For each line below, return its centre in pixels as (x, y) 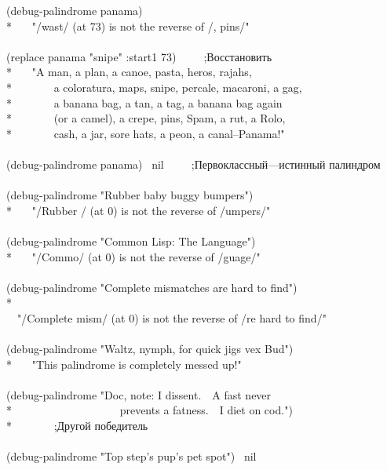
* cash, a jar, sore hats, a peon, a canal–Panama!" (146, 133)
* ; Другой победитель (77, 426)
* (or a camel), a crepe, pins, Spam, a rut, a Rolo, (146, 118)
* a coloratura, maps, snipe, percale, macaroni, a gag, (154, 87)
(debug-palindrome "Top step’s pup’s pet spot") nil (131, 456)
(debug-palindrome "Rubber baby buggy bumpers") (130, 195)
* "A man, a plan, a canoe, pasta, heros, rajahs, (129, 72)
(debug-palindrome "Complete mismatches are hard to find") (152, 287)
